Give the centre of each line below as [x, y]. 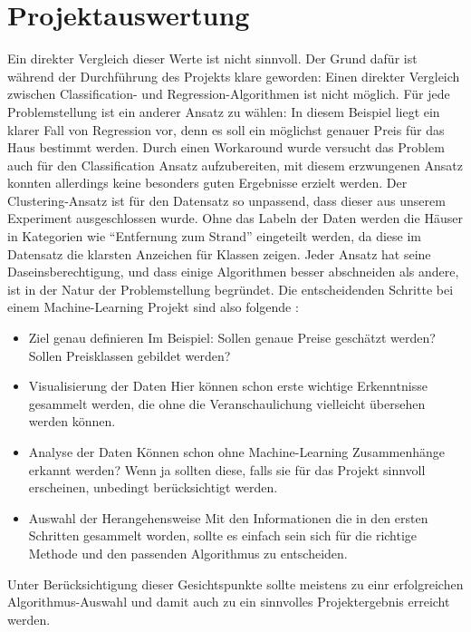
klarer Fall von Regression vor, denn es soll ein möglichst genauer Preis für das [226, 129]
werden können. [72, 421]
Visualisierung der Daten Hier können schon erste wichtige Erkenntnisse [228, 386]
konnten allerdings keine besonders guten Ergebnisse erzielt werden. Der [207, 183]
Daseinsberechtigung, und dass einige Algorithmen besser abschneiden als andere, [233, 272]
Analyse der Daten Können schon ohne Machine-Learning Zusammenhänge [236, 452]
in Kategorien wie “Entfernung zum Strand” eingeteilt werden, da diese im [214, 236]
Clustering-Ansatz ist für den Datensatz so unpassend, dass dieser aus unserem [226, 200]
